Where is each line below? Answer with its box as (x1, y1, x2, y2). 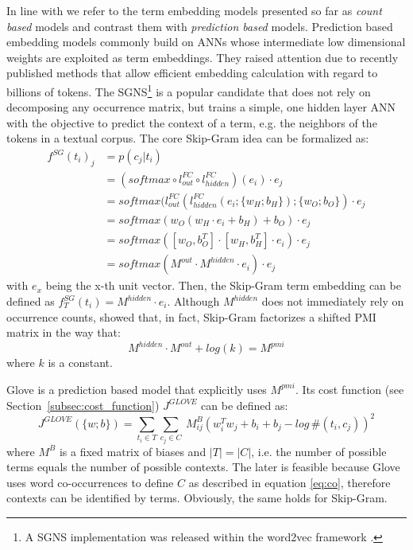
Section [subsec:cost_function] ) (6, 396, 160, 413)
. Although (167, 293, 220, 310)
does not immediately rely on (261, 293, 404, 310)
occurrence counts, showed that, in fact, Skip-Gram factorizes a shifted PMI (6, 308, 376, 325)
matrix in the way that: (6, 324, 121, 341)
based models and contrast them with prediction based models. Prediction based (6, 18, 393, 34)
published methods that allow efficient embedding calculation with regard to (6, 64, 378, 81)
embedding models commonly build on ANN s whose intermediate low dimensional (6, 33, 406, 50)
